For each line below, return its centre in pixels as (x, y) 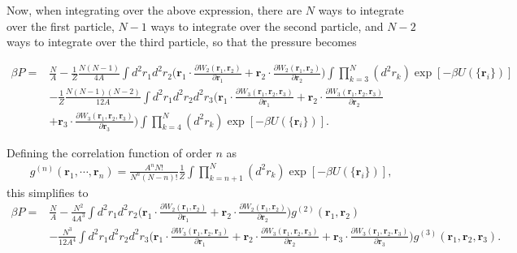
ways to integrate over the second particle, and (267, 26)
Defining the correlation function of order (109, 152)
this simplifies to (48, 192)
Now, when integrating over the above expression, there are (154, 10)
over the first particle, (61, 26)
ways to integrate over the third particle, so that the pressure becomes (182, 42)
